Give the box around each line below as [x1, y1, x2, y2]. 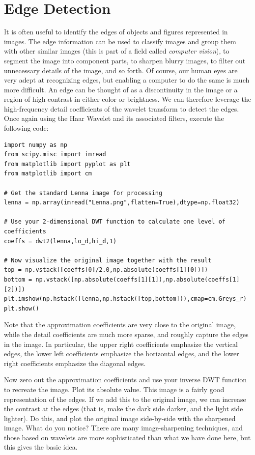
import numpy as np [4, 141, 67, 148]
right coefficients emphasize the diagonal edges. [4, 358, 146, 368]
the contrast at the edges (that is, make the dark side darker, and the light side [4, 403, 243, 414]
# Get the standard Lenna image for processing [4, 189, 163, 197]
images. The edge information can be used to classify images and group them [4, 36, 236, 46]
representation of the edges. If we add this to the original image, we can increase [4, 394, 246, 404]
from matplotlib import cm [4, 170, 92, 177]
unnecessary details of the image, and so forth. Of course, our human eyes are [4, 65, 238, 75]
